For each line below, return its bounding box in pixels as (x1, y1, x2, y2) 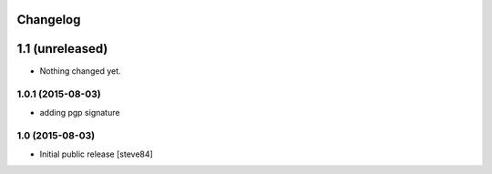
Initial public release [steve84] (39, 148, 154, 159)
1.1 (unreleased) (16, 41, 108, 56)
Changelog (16, 12, 81, 27)
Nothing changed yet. (39, 65, 122, 77)
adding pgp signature (39, 107, 120, 118)
